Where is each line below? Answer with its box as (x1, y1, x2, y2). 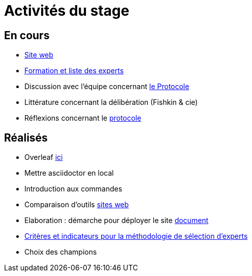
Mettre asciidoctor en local (24, 169, 114, 178)
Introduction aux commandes (24, 184, 122, 194)
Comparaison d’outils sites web (24, 200, 129, 209)
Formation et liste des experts (24, 66, 124, 75)
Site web (24, 50, 53, 60)
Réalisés (4, 131, 48, 144)
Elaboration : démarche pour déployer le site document (24, 216, 209, 225)
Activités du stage (4, 2, 130, 19)
